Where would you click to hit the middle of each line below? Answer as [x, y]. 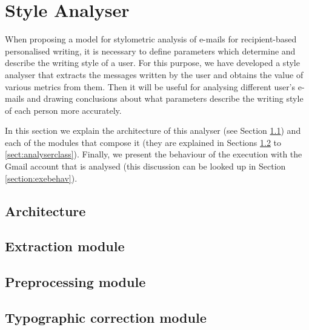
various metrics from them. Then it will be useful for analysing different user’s [150, 86]
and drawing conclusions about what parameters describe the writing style [165, 98]
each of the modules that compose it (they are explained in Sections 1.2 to [143, 142]
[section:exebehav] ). [41, 178]
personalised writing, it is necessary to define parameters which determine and [150, 51]
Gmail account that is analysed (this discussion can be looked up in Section [145, 166]
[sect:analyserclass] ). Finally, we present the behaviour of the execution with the [154, 154]
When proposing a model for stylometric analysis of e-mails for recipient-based [151, 39]
